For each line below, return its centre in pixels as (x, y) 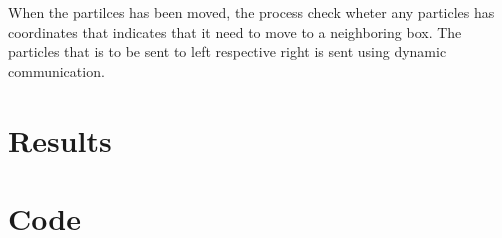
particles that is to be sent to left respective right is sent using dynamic (227, 51)
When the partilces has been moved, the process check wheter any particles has (251, 12)
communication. (56, 70)
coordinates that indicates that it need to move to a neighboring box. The (235, 31)
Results (60, 139)
